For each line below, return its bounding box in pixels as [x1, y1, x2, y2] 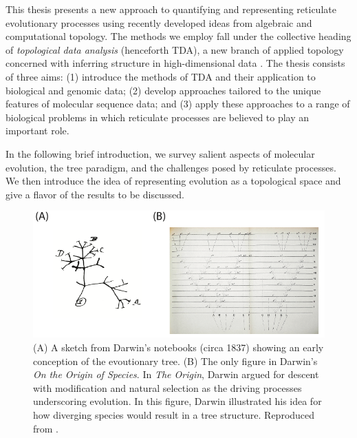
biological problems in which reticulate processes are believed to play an [6, 109, 310, 124]
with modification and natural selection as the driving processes [33, 380, 302, 395]
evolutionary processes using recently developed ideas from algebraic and [6, 15, 312, 30]
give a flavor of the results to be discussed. [6, 187, 184, 201]
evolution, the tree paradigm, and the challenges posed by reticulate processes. [6, 160, 336, 174]
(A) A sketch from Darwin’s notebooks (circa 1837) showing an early [33, 340, 324, 355]
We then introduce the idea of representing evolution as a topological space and [6, 174, 341, 188]
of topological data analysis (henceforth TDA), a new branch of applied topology [6, 42, 344, 56]
